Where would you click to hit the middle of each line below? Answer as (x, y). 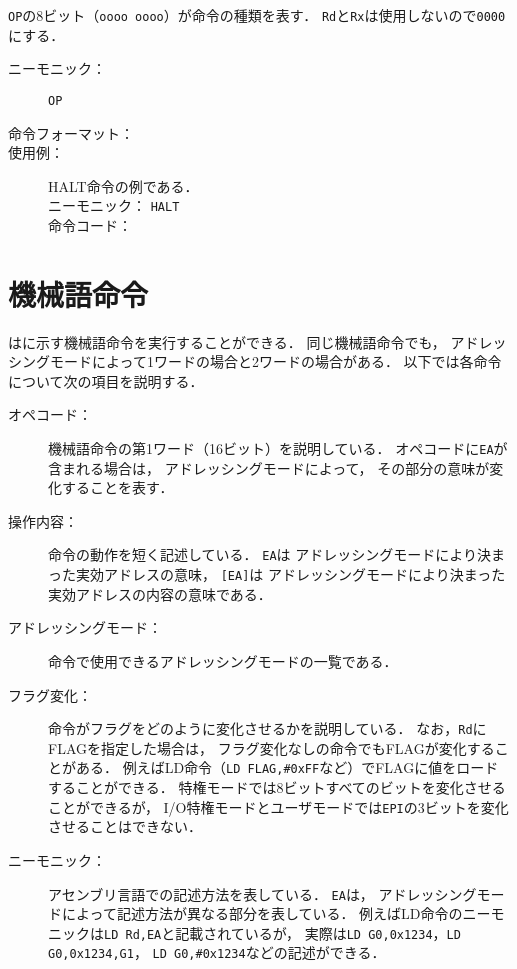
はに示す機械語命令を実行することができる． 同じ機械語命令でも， (227, 341)
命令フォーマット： (71, 132)
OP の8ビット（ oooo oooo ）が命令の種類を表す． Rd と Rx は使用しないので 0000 (257, 15)
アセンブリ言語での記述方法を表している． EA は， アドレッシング (262, 893)
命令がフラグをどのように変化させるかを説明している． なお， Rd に (267, 728)
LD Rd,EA (133, 934)
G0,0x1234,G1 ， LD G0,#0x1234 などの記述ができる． (217, 952)
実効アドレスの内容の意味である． (160, 593)
